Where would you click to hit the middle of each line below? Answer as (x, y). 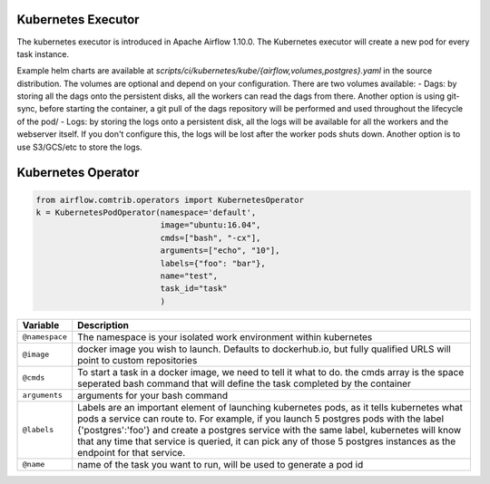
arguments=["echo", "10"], (220, 251)
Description (103, 324)
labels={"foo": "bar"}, (213, 263)
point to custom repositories (137, 360)
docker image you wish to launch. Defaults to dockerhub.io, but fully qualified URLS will (264, 349)
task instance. (43, 53)
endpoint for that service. (132, 452)
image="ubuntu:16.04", (211, 225)
